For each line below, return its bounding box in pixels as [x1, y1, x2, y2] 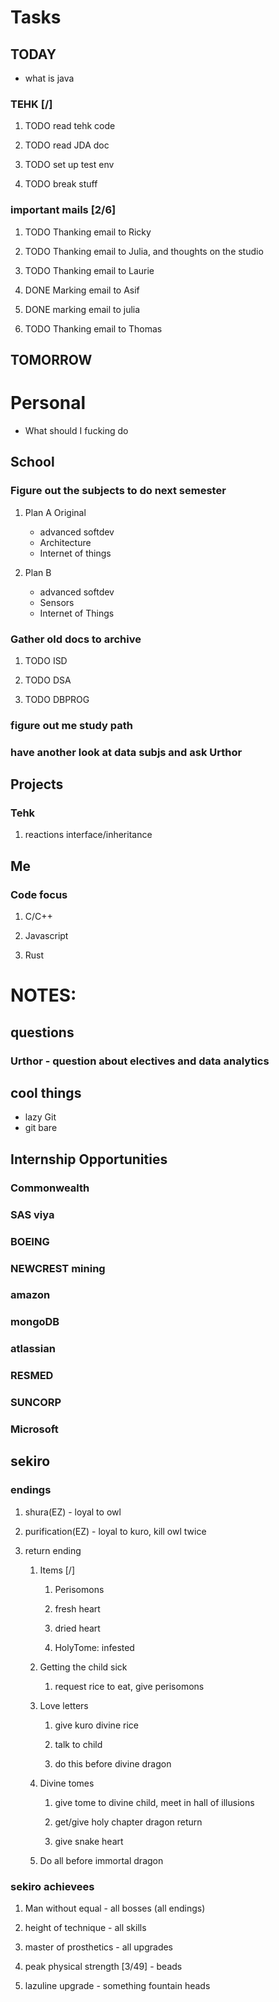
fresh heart [54, 1602, 101, 1615]
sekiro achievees [10, 1879, 95, 1893]
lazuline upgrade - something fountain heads [24, 1980, 211, 1992]
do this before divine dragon [54, 1757, 172, 1770]
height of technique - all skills [24, 1922, 147, 1934]
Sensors [39, 596, 75, 608]
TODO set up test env [24, 159, 115, 171]
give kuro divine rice [54, 1719, 139, 1731]
